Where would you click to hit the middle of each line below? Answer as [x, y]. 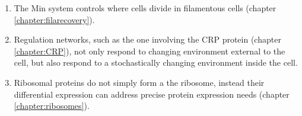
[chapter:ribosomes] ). [52, 106]
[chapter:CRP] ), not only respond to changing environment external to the [150, 51]
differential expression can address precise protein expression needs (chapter [152, 94]
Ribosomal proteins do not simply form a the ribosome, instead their [139, 82]
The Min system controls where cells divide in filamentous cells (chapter [145, 8]
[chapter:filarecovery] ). [54, 19]
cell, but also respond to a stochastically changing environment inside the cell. [156, 62]
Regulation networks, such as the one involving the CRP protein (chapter [147, 39]
